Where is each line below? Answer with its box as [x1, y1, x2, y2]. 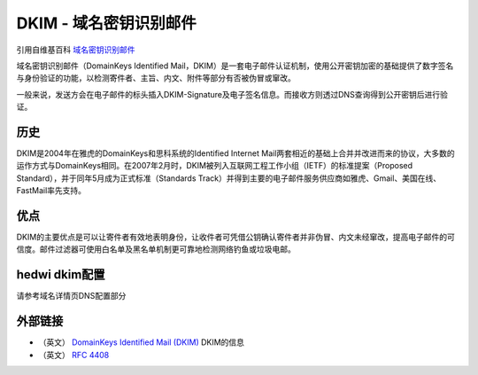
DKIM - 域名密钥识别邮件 [16, 13, 197, 33]
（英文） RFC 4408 [38, 349, 110, 360]
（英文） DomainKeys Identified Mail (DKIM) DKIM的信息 [38, 337, 245, 348]
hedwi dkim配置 [16, 267, 105, 283]
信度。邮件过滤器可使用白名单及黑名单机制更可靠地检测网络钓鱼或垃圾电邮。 [16, 244, 296, 254]
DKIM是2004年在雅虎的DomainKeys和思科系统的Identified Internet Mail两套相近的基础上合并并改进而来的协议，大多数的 [16, 148, 455, 159]
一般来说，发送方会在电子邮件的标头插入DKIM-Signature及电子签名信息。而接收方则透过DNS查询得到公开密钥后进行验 [16, 89, 449, 99]
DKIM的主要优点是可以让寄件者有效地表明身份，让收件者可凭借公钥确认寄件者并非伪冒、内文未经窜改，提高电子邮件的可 [16, 231, 455, 243]
